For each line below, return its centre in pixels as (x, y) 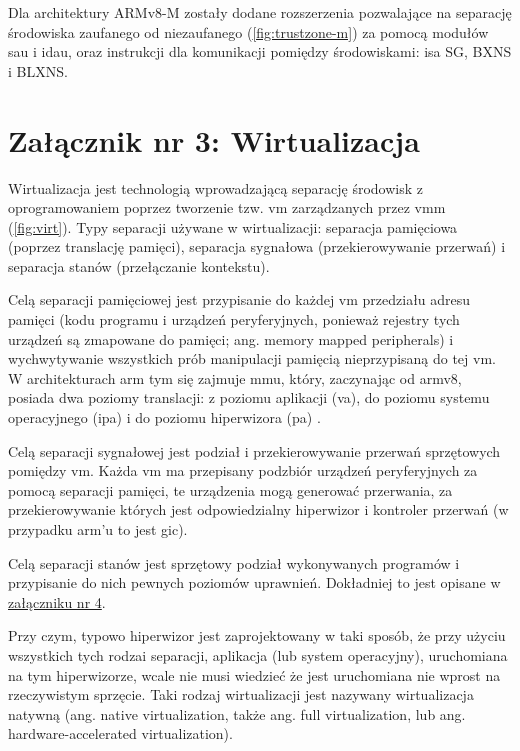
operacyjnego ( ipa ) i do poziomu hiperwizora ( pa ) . (164, 417)
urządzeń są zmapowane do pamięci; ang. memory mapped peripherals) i (231, 338)
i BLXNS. (38, 70)
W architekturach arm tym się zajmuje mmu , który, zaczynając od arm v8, (235, 377)
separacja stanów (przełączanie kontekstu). (139, 265)
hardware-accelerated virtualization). (120, 733)
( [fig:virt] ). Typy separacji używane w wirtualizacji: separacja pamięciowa (233, 226)
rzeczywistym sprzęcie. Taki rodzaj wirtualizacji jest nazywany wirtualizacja (241, 694)
